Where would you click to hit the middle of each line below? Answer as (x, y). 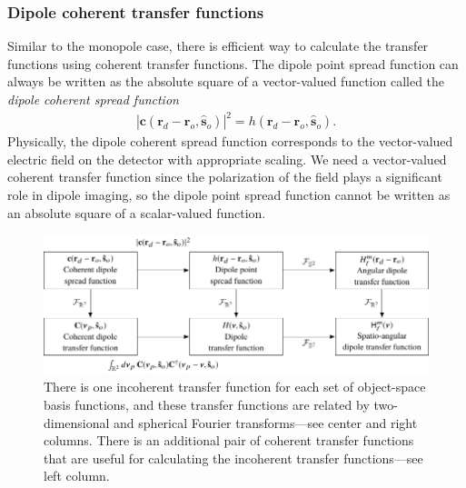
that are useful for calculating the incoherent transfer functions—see (233, 458)
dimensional (77, 422)
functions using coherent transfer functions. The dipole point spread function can (233, 63)
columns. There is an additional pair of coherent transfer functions (229, 440)
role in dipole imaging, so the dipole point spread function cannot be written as (229, 194)
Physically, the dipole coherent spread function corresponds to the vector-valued (230, 141)
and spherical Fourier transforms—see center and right (266, 422)
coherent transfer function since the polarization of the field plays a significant (225, 177)
